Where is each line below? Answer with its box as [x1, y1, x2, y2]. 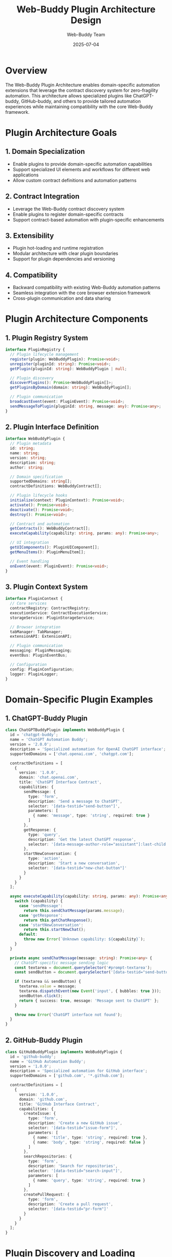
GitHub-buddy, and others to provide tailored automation [21, 98, 141, 104]
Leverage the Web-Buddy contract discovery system [12, 206, 124, 212]
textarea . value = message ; [18, 984, 77, 989]
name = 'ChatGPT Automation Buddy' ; [10, 737, 88, 742]
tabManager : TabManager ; [10, 629, 63, 634]
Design [71, 14, 101, 26]
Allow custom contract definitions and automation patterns [12, 177, 137, 183]
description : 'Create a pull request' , [28, 1202, 114, 1207]
